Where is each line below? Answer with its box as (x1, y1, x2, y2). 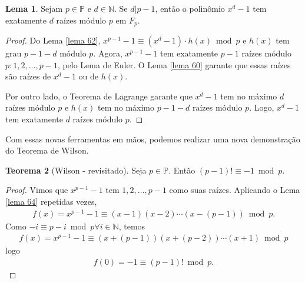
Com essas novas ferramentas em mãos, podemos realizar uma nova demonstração (5, 132, 300, 145)
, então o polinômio (155, 2, 225, 14)
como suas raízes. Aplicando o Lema (169, 184, 300, 196)
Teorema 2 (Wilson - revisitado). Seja (5, 164, 147, 176)
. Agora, (93, 47, 122, 59)
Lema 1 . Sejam (5, 2, 63, 14)
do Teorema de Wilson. (5, 144, 89, 157)
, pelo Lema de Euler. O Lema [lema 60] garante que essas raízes (57, 58, 291, 71)
